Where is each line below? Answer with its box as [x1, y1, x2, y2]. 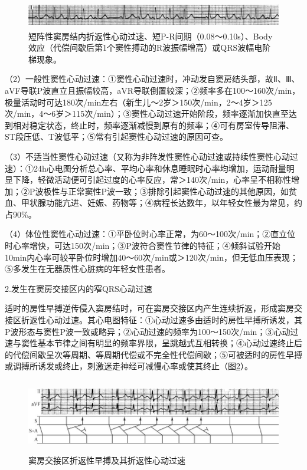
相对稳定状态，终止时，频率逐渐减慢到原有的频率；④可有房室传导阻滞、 [12, 119, 294, 131]
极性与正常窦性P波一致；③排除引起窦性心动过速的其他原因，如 [43, 185, 289, 197]
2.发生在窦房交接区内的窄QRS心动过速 [5, 282, 152, 294]
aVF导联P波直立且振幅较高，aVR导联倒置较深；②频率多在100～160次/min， [5, 84, 301, 96]
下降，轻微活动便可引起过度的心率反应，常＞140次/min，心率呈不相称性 [12, 173, 292, 186]
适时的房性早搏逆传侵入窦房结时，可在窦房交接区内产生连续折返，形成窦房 [5, 302, 294, 314]
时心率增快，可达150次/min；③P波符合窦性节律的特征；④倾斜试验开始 [5, 239, 280, 252]
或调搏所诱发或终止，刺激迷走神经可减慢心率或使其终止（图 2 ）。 [5, 360, 253, 372]
